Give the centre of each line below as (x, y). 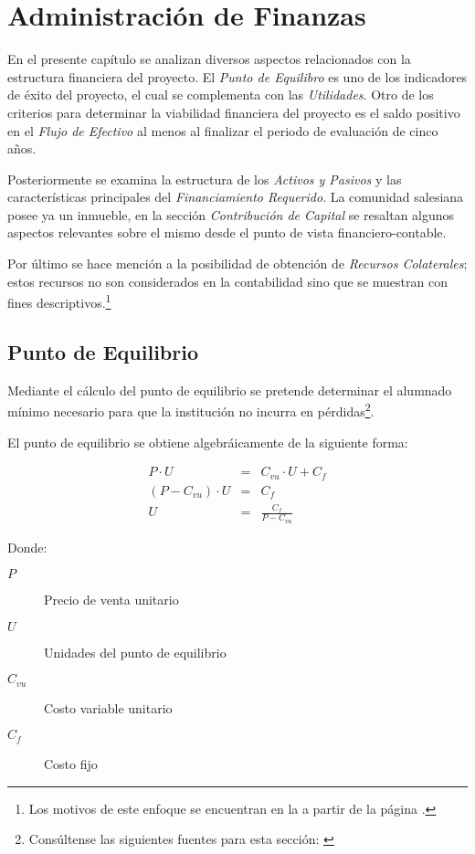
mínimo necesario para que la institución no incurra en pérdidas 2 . (191, 410)
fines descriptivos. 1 (59, 301)
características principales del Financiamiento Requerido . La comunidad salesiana (236, 197)
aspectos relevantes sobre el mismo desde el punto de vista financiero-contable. (227, 232)
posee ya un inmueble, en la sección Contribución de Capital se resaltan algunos (231, 214)
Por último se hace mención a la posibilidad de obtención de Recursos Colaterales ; (237, 264)
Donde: (27, 547)
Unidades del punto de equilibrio (135, 652)
